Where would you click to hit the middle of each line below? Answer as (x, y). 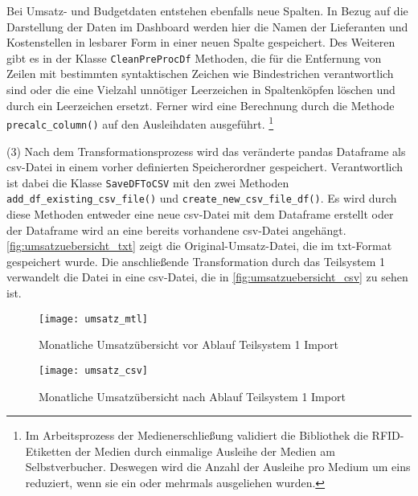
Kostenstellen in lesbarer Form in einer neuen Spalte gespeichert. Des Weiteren (201, 42)
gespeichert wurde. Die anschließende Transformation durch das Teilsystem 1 (196, 261)
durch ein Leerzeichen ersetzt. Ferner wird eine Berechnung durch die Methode (201, 105)
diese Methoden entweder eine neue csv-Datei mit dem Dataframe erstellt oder (200, 214)
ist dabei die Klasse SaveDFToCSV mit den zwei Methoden (148, 182)
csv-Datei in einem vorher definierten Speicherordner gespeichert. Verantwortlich (205, 167)
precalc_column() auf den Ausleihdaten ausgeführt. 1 (140, 123)
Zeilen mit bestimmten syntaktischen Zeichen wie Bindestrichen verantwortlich (200, 74)
